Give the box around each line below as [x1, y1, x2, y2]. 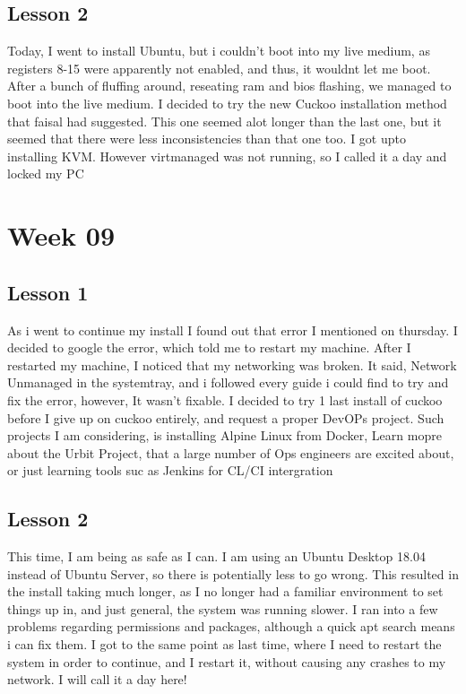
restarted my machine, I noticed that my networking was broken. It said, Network [7, 355, 457, 374]
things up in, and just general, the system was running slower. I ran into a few [7, 599, 438, 618]
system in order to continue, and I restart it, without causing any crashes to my [7, 652, 446, 671]
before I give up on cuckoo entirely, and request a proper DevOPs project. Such [7, 408, 444, 427]
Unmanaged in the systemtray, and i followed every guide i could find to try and [7, 373, 449, 392]
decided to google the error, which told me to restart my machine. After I [7, 338, 411, 357]
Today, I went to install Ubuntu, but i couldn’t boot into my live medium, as [7, 41, 430, 60]
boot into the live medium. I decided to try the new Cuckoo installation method [7, 93, 447, 112]
